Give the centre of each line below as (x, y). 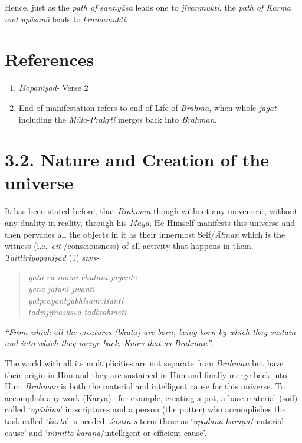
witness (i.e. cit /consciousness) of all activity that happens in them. (129, 246)
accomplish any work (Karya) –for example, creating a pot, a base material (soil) (151, 397)
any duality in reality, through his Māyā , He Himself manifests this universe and (150, 222)
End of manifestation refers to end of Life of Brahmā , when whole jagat (147, 107)
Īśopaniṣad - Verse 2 (53, 88)
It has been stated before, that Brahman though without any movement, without (151, 211)
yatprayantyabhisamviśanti (75, 300)
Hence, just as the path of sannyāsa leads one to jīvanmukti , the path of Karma (148, 7)
